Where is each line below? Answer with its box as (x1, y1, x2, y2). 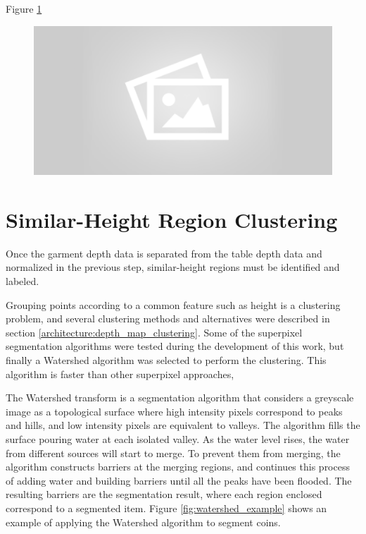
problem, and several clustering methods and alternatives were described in (6, 311, 330, 326)
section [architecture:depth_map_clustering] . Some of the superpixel (6, 324, 303, 339)
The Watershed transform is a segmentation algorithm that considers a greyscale (6, 390, 354, 405)
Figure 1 (6, 1, 42, 16)
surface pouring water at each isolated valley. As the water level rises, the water (6, 432, 350, 447)
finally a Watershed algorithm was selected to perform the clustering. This (6, 353, 327, 368)
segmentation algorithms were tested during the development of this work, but (6, 339, 344, 353)
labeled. (6, 274, 39, 289)
